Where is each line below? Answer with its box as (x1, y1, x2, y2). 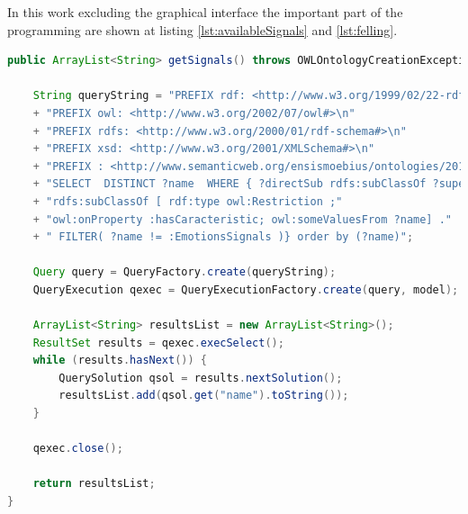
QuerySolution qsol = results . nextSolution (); (58, 371, 343, 384)
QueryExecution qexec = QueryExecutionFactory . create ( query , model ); (32, 283, 459, 296)
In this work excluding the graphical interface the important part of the (7, 3, 403, 21)
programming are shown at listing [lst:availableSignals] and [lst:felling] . (7, 20, 398, 39)
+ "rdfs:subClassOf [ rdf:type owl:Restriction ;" (32, 194, 343, 208)
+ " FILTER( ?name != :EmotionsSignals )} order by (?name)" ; (32, 230, 414, 244)
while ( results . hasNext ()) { (32, 354, 208, 367)
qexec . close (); (32, 442, 123, 455)
